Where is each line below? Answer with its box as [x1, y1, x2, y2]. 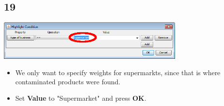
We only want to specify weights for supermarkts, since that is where [15, 67, 221, 77]
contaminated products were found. [15, 77, 121, 87]
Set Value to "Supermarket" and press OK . [15, 93, 146, 103]
